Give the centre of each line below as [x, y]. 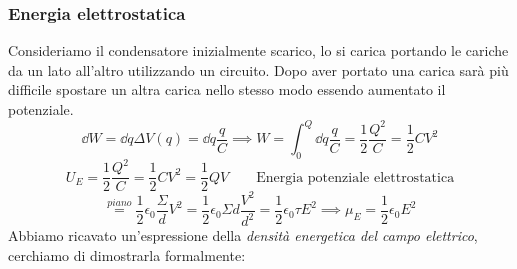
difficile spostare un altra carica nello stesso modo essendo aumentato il [227, 89]
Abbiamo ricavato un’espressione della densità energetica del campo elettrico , [243, 235]
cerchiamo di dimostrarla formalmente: [127, 254]
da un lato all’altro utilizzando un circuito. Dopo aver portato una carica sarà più [258, 69]
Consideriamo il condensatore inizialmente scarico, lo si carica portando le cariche [258, 50]
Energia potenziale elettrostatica [355, 177]
